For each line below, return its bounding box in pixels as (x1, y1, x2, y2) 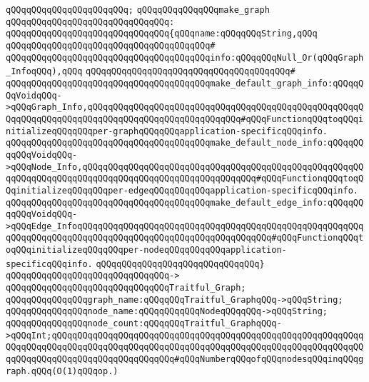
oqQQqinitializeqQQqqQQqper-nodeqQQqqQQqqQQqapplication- (6, 245, 287, 256)
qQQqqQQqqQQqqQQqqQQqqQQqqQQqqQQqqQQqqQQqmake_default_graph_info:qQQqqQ (6, 78, 364, 89)
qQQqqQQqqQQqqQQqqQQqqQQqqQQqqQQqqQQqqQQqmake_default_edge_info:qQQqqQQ (6, 197, 364, 208)
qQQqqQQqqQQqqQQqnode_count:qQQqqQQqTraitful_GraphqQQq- (6, 318, 282, 329)
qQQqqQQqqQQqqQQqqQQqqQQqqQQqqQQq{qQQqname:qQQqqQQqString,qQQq (6, 29, 318, 39)
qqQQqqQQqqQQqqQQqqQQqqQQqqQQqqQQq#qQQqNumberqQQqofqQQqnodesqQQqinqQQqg (6, 354, 364, 365)
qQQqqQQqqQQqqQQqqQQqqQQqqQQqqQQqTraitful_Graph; (6, 283, 246, 293)
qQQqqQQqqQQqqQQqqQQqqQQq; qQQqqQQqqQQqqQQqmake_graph (6, 5, 270, 15)
